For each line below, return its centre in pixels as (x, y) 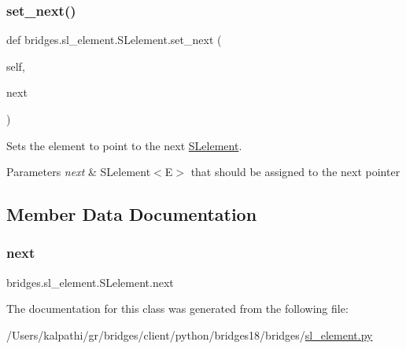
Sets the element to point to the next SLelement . (124, 145)
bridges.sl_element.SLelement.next (90, 282)
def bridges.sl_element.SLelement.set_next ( (114, 40)
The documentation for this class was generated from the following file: (177, 309)
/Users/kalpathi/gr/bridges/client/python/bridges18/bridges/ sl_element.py (190, 334)
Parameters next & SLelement (79, 172)
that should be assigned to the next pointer (295, 172)
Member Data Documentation (132, 214)
